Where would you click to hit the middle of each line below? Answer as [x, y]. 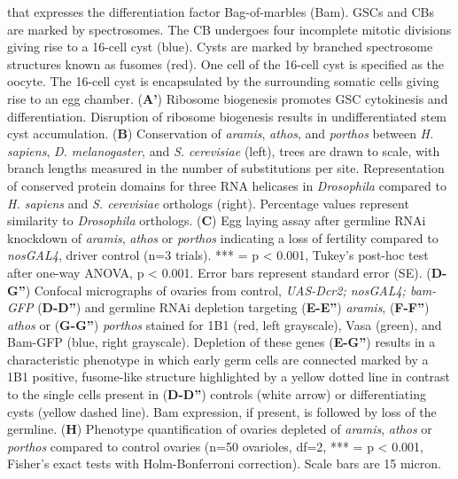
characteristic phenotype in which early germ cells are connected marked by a [218, 359]
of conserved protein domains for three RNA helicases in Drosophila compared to [227, 185]
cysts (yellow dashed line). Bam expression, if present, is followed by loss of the [222, 411]
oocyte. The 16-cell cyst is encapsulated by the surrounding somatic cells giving [223, 81]
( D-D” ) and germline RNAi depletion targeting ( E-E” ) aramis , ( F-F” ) [233, 307]
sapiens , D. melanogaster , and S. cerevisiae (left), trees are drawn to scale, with [224, 150]
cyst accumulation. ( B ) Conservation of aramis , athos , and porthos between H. [221, 133]
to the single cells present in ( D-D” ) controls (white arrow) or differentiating [217, 394]
